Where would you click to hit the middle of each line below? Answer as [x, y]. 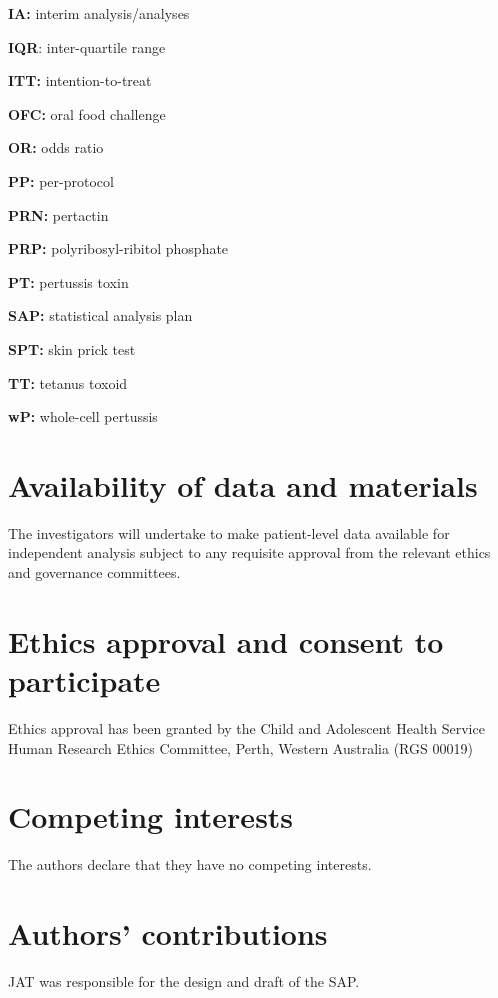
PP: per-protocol [61, 180]
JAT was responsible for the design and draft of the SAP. [184, 980]
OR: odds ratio [56, 147]
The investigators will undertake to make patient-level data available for [229, 532]
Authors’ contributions [168, 933]
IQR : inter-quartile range [87, 46]
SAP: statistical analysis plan [100, 315]
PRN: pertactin [58, 214]
